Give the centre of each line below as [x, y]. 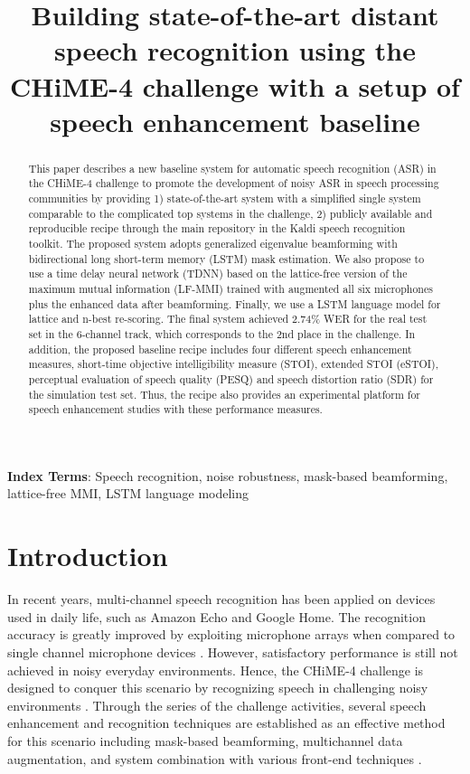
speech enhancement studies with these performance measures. [175, 409]
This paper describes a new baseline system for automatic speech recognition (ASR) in [232, 168]
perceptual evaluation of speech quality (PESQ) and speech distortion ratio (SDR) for [231, 378]
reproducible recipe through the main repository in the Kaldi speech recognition [217, 228]
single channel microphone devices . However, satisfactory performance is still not [233, 651]
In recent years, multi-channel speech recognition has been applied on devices [221, 599]
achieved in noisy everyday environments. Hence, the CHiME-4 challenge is [216, 670]
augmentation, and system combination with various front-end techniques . [215, 758]
